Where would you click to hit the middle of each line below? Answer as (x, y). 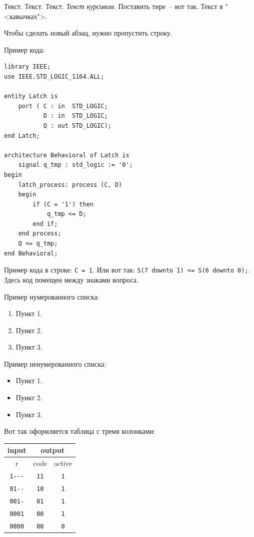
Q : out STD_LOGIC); (77, 125)
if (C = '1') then (63, 204)
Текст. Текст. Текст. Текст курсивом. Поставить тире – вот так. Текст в (113, 6)
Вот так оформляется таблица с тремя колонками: (80, 431)
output (52, 450)
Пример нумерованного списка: (52, 296)
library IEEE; (27, 67)
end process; (40, 234)
